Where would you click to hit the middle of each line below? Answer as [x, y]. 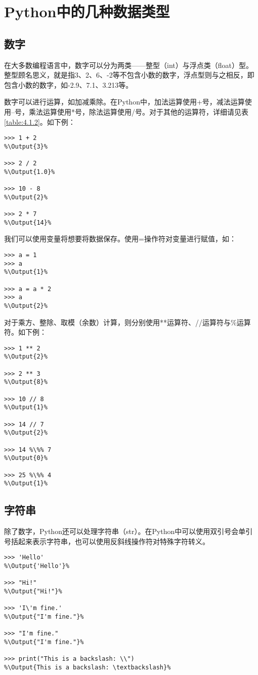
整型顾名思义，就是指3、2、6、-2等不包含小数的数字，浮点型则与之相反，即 [129, 75]
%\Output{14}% [28, 222]
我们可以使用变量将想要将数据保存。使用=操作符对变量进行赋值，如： [120, 239]
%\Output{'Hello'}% [37, 566]
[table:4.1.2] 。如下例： [40, 121]
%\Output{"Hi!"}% [33, 591]
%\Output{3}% [26, 146]
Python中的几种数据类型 [87, 11]
